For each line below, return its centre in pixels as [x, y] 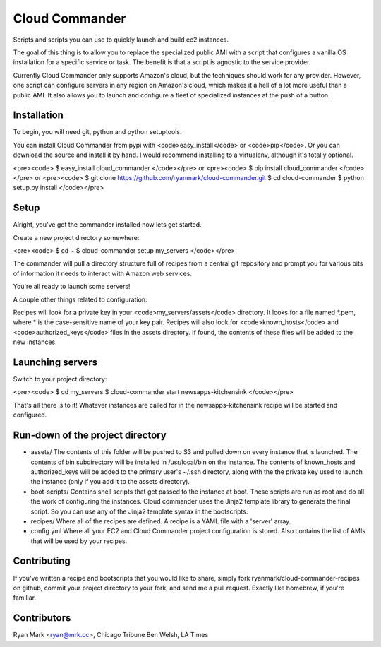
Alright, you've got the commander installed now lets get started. [107, 225]
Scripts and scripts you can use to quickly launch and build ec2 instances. [121, 40]
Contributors [42, 618]
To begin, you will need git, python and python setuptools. [97, 132]
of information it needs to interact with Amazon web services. [102, 273]
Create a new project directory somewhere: [76, 237]
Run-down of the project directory [90, 435]
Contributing [42, 561]
